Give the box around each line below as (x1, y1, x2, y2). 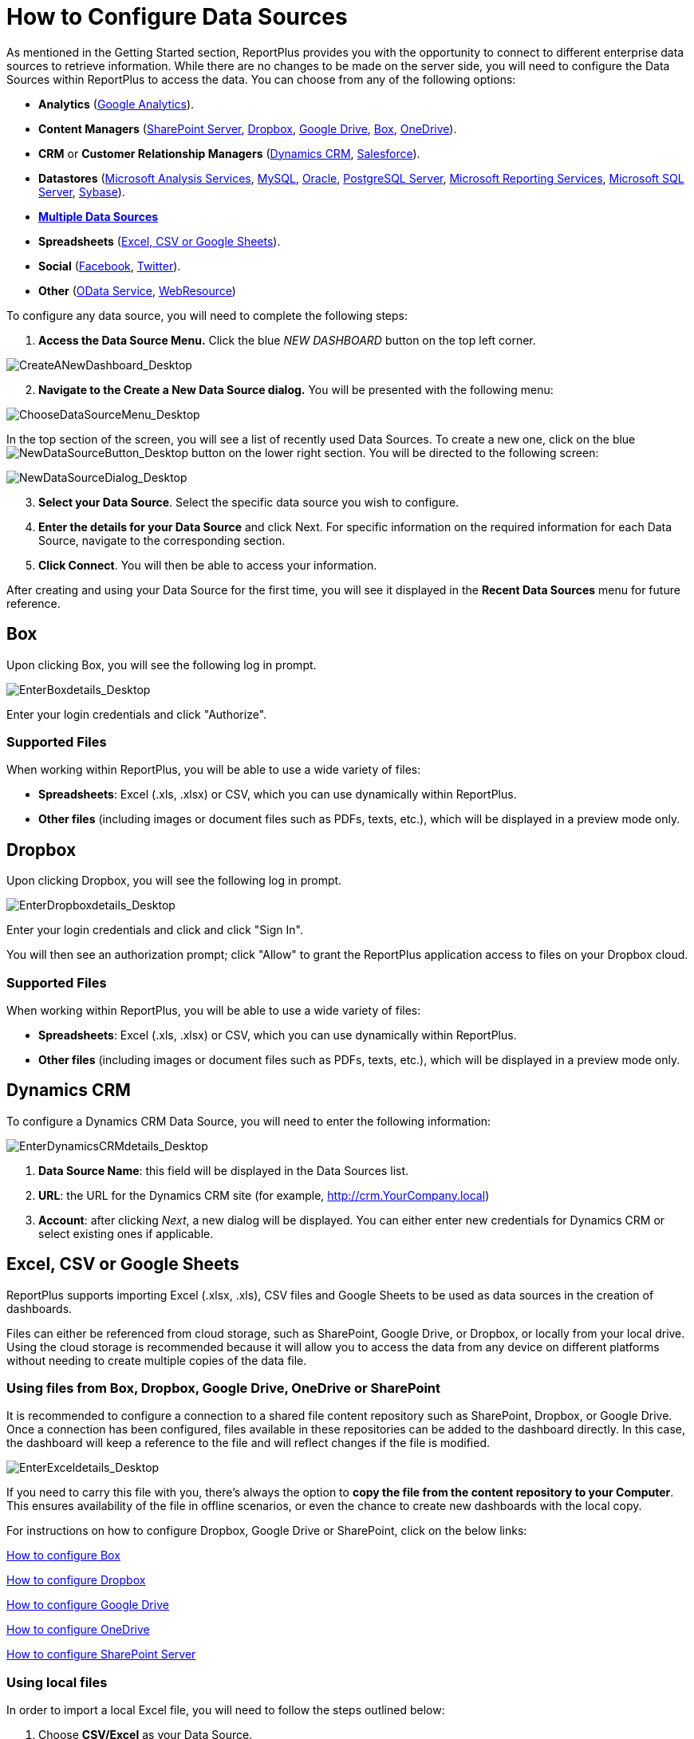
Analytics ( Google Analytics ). (38, 97, 195, 111)
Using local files (6, 1674, 108, 1690)
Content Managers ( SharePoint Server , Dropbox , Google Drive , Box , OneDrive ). (38, 121, 457, 136)
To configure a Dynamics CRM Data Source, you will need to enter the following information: (6, 1114, 491, 1128)
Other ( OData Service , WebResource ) (38, 283, 236, 298)
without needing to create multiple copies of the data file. (6, 1353, 307, 1367)
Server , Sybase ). (38, 184, 125, 199)
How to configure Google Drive (6, 1598, 169, 1612)
